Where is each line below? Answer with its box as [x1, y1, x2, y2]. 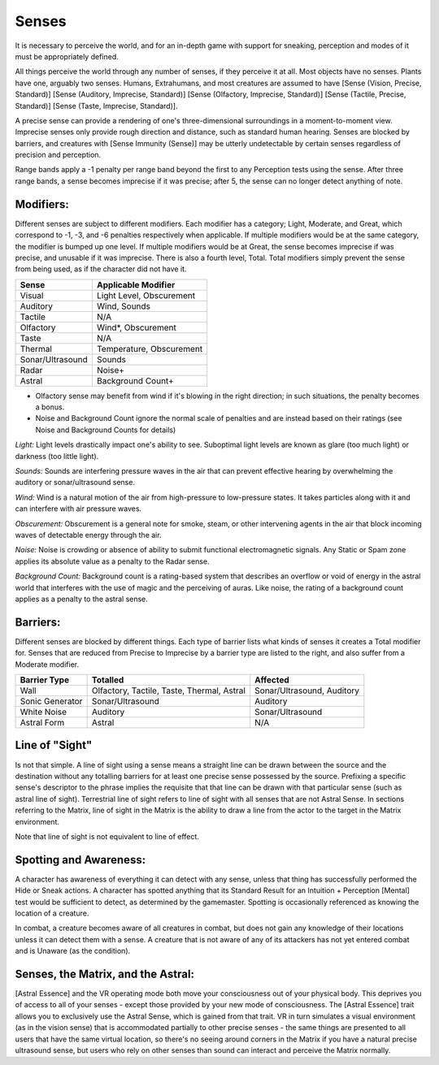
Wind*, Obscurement [96, 322, 176, 333]
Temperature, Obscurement [96, 343, 203, 354]
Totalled [91, 674, 124, 686]
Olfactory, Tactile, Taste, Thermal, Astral [91, 685, 246, 696]
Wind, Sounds [96, 301, 150, 312]
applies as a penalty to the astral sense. [15, 594, 148, 604]
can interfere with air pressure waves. [15, 504, 142, 513]
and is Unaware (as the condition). [15, 946, 131, 956]
